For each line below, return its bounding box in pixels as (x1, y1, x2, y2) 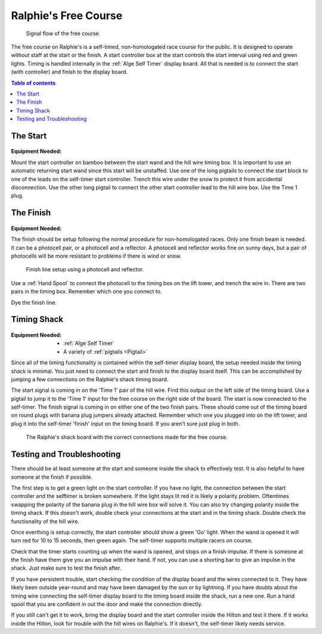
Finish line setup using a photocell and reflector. (26, 266, 144, 273)
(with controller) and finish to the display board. (11, 69, 128, 76)
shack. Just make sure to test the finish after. (11, 564, 122, 572)
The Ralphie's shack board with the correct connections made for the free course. (26, 434, 228, 441)
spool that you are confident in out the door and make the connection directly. (11, 601, 203, 608)
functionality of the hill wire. (11, 518, 80, 525)
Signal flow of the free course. (26, 30, 101, 37)
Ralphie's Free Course (11, 9, 123, 22)
